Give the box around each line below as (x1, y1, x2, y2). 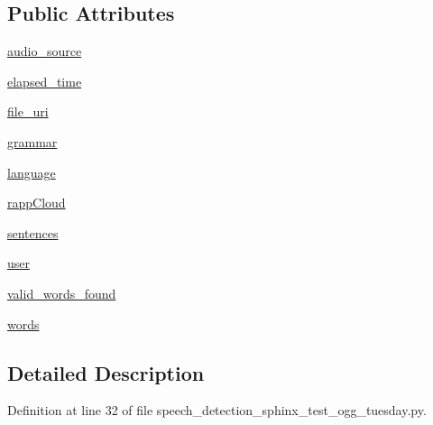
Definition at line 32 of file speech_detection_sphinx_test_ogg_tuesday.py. (7, 401, 427, 420)
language (7, 162, 56, 181)
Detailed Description (7, 358, 205, 386)
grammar (7, 132, 58, 151)
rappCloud (7, 193, 66, 212)
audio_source (7, 42, 82, 60)
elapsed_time (7, 71, 82, 90)
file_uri (7, 102, 49, 121)
